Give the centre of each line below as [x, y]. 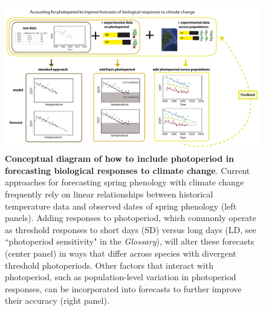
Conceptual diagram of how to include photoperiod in [120, 159]
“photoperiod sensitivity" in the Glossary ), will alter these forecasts [130, 241]
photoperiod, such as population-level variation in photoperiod [121, 277]
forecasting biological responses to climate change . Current [128, 170]
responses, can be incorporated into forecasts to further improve [123, 288]
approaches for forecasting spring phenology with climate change [125, 182]
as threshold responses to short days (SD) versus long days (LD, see [131, 229]
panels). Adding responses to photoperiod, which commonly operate [131, 218]
